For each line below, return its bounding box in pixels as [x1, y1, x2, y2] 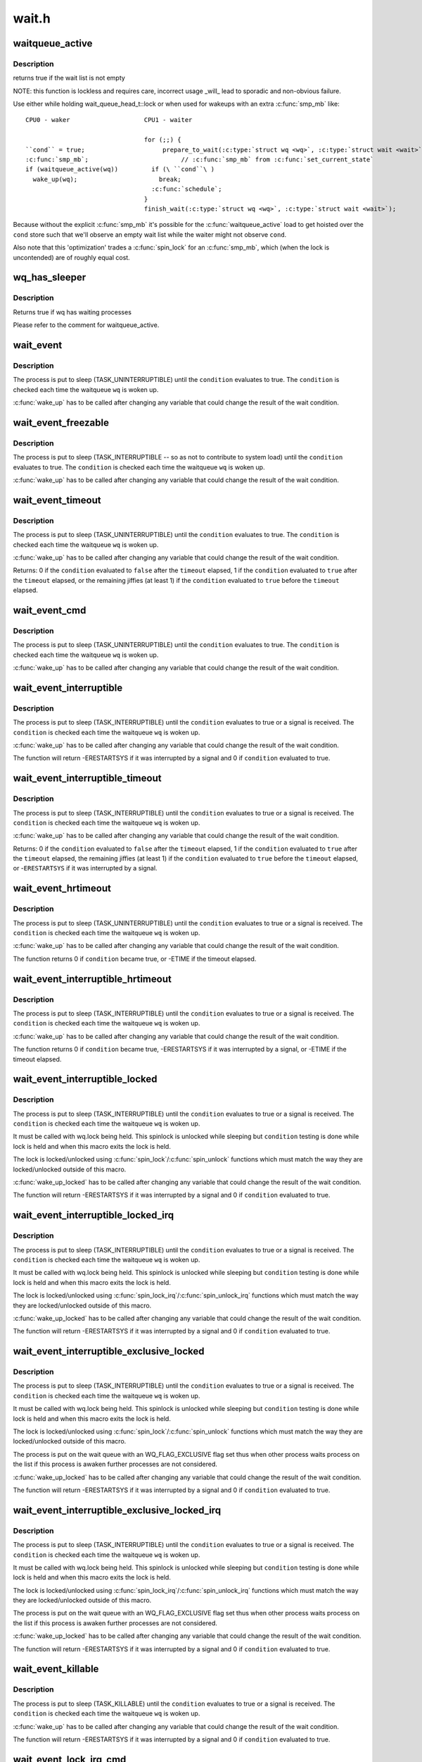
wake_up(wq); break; [32, 175, 182, 183]
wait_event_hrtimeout [13, 882, 112, 894]
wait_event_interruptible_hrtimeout [13, 973, 172, 985]
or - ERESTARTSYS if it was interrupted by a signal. [13, 864, 158, 873]
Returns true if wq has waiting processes [13, 307, 132, 316]
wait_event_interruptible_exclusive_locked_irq [13, 1504, 222, 1516]
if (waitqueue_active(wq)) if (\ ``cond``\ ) [25, 166, 215, 173]
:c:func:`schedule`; [151, 185, 222, 193]
